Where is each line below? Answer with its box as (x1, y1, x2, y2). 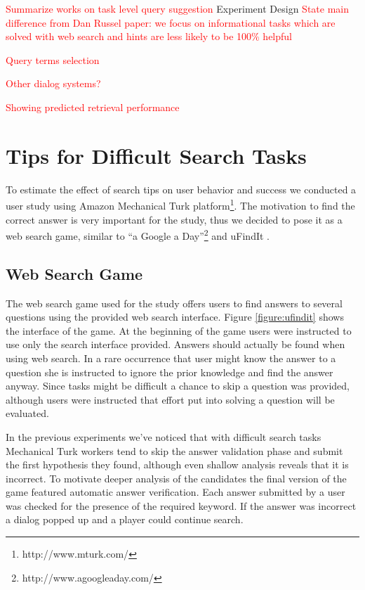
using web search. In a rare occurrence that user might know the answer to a (6, 350, 336, 365)
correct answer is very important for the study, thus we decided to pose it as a (6, 212, 343, 226)
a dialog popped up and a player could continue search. (6, 512, 244, 527)
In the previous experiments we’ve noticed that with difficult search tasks (6, 429, 321, 444)
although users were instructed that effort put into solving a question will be (6, 392, 335, 406)
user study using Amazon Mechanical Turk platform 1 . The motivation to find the (6, 196, 355, 212)
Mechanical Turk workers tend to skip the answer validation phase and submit (6, 443, 343, 458)
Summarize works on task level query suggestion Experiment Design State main (6, 1, 349, 15)
